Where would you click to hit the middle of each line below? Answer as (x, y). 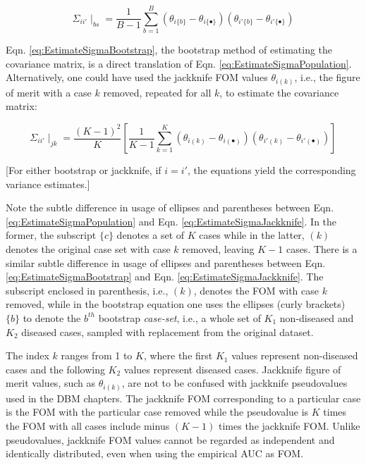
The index (28, 355)
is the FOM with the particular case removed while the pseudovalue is (157, 412)
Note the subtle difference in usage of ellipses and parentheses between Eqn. (170, 207)
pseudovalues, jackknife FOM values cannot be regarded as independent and (170, 439)
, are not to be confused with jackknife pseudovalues (234, 383)
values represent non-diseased (295, 355)
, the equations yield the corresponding (272, 170)
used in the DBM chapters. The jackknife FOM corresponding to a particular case (183, 398)
